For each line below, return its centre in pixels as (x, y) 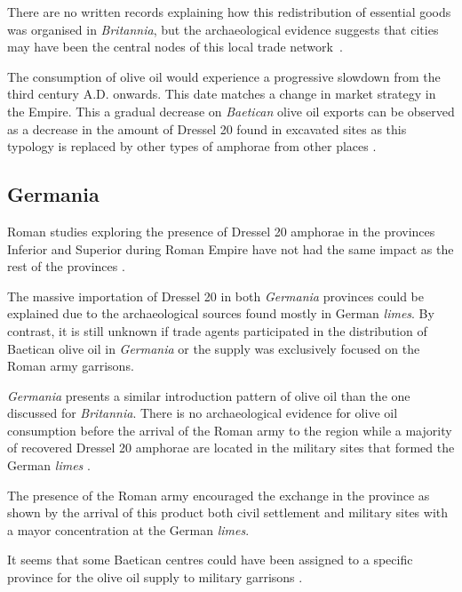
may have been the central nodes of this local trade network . (175, 47)
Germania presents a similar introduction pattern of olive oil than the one (209, 395)
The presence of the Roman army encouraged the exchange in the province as (219, 495)
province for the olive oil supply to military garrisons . (155, 577)
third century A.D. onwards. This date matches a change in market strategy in (222, 94)
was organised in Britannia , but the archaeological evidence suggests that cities (223, 29)
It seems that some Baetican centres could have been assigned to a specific (210, 560)
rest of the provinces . (66, 266)
